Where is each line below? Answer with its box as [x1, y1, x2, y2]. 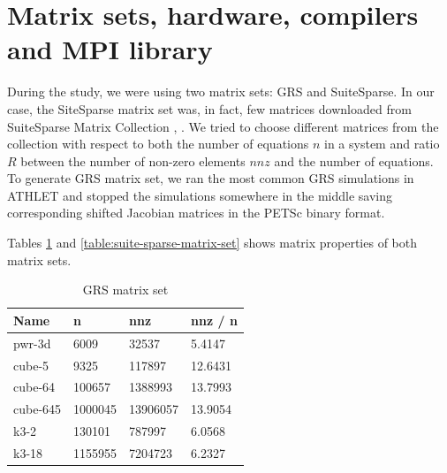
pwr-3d [13, 333, 51, 352]
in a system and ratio [324, 134, 440, 153]
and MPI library [7, 31, 213, 67]
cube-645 [13, 400, 62, 418]
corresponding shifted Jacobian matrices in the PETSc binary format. [7, 203, 385, 222]
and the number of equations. [274, 151, 434, 170]
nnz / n [191, 310, 238, 329]
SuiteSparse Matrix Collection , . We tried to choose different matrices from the [7, 117, 439, 135]
